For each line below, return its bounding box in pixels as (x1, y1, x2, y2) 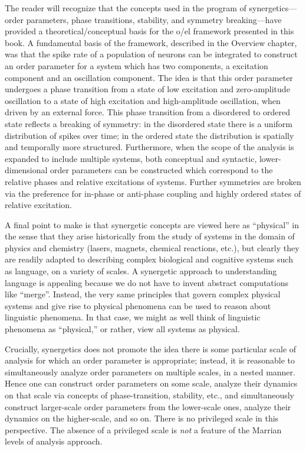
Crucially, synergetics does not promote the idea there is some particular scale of (5, 342, 297, 355)
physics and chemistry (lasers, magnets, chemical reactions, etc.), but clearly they (5, 241, 300, 254)
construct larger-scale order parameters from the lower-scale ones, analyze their (5, 400, 291, 413)
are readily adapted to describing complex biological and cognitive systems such (5, 253, 293, 265)
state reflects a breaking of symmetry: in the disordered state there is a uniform (5, 117, 292, 129)
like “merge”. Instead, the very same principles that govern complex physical (5, 288, 281, 300)
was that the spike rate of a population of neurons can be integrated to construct (5, 48, 298, 60)
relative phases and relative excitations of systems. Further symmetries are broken (5, 175, 301, 187)
